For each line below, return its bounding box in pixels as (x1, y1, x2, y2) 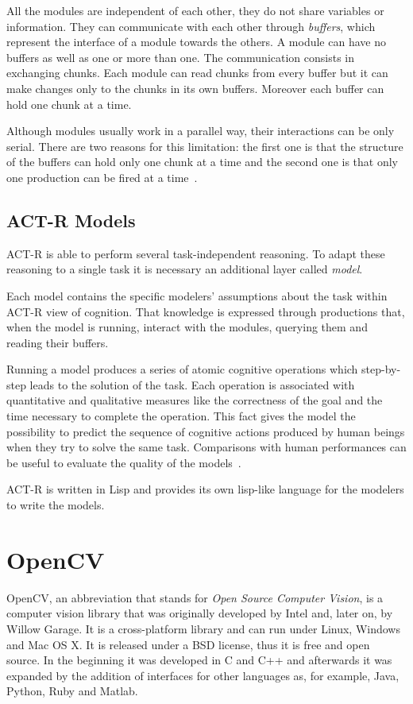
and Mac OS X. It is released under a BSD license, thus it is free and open (6, 636, 370, 652)
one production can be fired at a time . (6, 168, 198, 185)
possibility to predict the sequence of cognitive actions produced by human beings (6, 423, 405, 439)
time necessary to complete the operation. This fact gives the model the (6, 408, 356, 424)
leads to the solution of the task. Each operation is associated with (29, 376, 355, 393)
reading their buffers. (6, 334, 109, 350)
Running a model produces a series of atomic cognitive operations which (6, 361, 358, 377)
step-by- (361, 361, 401, 377)
